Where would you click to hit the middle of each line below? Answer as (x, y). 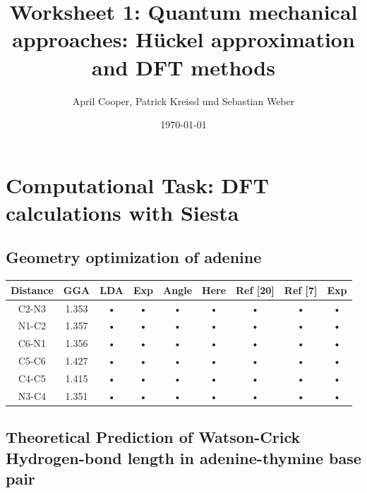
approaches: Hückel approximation (183, 39)
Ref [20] (255, 290)
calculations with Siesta (122, 212)
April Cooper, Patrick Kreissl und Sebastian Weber (183, 101)
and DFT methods (183, 67)
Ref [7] (301, 290)
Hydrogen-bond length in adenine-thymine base (183, 457)
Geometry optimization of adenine (134, 257)
